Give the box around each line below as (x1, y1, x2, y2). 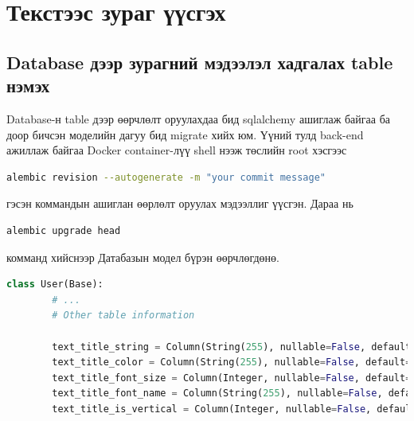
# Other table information (52, 310, 195, 322)
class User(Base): (6, 279, 103, 290)
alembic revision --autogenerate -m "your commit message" (6, 171, 326, 183)
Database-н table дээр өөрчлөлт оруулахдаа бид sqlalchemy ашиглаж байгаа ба (6, 110, 390, 127)
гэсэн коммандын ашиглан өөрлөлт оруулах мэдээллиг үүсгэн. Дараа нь (6, 195, 353, 212)
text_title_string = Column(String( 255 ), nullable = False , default (52, 341, 412, 353)
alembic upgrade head (6, 224, 121, 236)
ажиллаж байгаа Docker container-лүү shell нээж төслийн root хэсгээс (6, 142, 347, 158)
